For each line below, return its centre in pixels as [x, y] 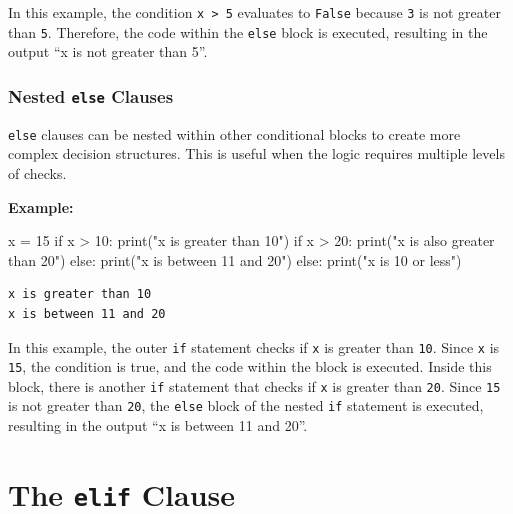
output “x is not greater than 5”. [108, 51]
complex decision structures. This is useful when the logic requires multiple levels [256, 153]
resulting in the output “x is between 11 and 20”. [158, 425]
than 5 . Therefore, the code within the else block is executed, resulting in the [248, 31]
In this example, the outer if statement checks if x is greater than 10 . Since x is [254, 346]
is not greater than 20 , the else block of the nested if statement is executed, [246, 405]
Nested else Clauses [91, 95]
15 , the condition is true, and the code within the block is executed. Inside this [250, 366]
